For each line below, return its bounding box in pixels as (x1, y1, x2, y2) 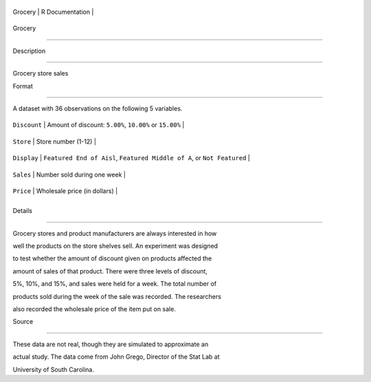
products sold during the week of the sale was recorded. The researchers (12, 292, 221, 300)
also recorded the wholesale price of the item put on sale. (12, 305, 177, 313)
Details (12, 207, 32, 215)
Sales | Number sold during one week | (12, 170, 126, 179)
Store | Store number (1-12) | (12, 137, 96, 146)
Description (12, 47, 46, 55)
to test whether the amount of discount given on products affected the (12, 254, 212, 262)
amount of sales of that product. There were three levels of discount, (12, 267, 207, 275)
